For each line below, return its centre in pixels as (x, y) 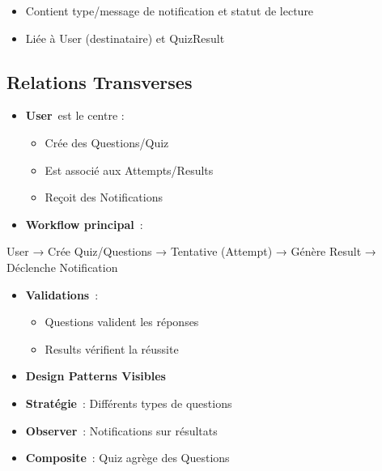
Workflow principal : (84, 224)
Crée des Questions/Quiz (107, 142)
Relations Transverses (100, 81)
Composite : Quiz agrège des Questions (127, 458)
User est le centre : (75, 115)
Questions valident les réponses (122, 322)
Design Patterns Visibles (95, 376)
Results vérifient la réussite (112, 348)
